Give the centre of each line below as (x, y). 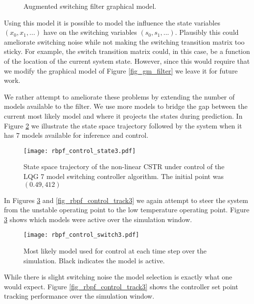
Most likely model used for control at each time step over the (115, 251)
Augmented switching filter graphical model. (90, 6)
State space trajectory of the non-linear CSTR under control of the (124, 166)
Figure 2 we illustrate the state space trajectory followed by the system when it (123, 125)
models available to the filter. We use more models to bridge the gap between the (126, 106)
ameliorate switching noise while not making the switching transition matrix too (124, 41)
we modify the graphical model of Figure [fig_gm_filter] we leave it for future (121, 70)
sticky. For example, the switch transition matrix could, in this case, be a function (127, 51)
